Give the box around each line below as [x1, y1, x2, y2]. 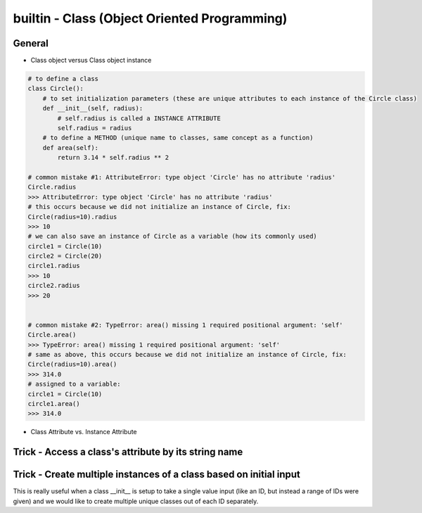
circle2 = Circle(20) [27, 252, 103, 260]
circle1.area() [27, 400, 80, 407]
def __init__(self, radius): [42, 104, 143, 113]
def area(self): [42, 144, 98, 151]
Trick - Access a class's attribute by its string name [13, 446, 243, 458]
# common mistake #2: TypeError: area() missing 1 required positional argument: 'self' [27, 321, 344, 329]
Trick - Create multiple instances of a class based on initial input [13, 469, 300, 481]
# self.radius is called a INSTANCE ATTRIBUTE [57, 114, 221, 122]
